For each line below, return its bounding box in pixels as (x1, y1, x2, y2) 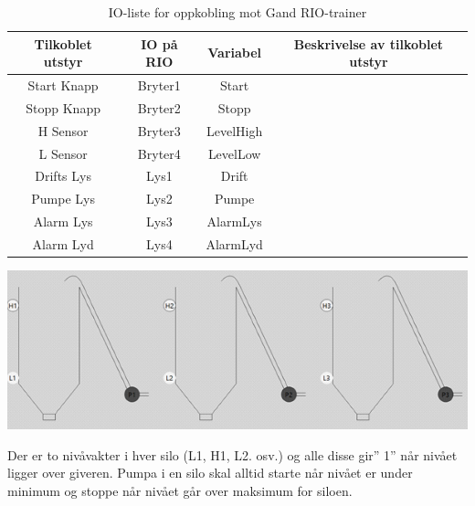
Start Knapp (27, 76, 99, 95)
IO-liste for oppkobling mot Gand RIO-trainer (108, 3, 367, 21)
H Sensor (37, 121, 89, 140)
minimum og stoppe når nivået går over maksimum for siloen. (7, 480, 353, 500)
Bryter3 (137, 121, 181, 140)
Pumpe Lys (31, 189, 95, 208)
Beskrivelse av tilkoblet (293, 34, 444, 53)
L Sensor (38, 143, 88, 163)
